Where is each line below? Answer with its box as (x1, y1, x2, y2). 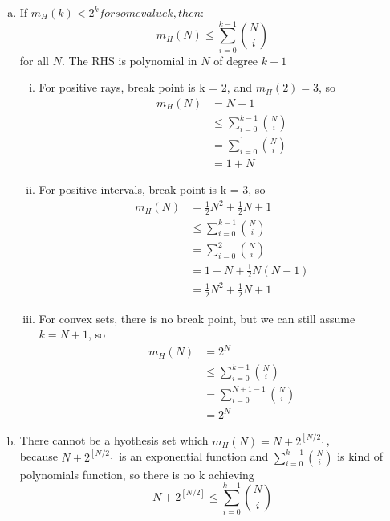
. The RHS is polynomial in (61, 51, 197, 68)
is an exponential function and (119, 448, 269, 465)
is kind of (337, 448, 384, 465)
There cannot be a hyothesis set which (19, 432, 209, 449)
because (19, 448, 58, 465)
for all (19, 51, 50, 68)
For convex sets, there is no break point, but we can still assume (39, 310, 355, 326)
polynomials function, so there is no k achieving (19, 466, 254, 482)
